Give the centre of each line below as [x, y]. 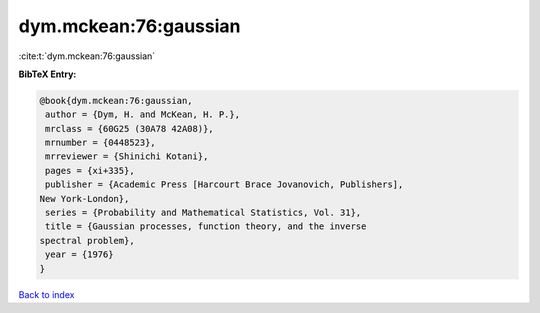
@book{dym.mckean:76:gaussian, [116, 100]
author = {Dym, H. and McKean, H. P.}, [142, 114]
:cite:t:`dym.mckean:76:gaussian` [87, 56]
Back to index [46, 294]
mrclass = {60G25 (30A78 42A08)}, [129, 128]
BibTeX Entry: [47, 74]
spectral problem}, [87, 240]
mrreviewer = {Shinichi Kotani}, [127, 156]
